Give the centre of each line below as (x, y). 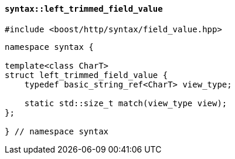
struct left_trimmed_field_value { (86, 75)
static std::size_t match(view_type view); (126, 103)
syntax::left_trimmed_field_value (84, 9)
